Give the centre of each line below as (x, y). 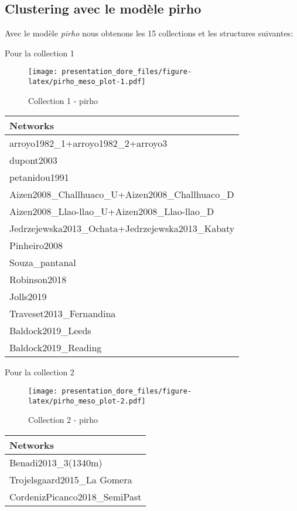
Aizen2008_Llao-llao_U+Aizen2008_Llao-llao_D (112, 211)
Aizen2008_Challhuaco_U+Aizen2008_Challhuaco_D (122, 194)
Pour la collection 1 (40, 53)
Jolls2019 (28, 297)
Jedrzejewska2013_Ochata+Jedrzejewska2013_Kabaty (122, 228)
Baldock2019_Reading (56, 348)
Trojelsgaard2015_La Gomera (71, 479)
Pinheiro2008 (36, 246)
